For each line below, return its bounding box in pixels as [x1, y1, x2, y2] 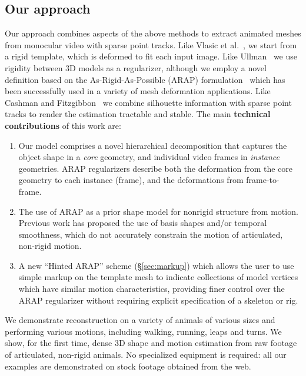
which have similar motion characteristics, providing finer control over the [18, 282, 285, 295]
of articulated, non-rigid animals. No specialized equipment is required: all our [5, 348, 287, 361]
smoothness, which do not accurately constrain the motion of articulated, [18, 228, 283, 240]
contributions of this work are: [5, 119, 121, 131]
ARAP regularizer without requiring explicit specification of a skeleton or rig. [18, 294, 298, 306]
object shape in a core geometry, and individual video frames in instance [18, 151, 280, 163]
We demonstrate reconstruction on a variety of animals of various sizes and [5, 314, 275, 326]
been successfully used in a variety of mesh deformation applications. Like [5, 85, 271, 97]
